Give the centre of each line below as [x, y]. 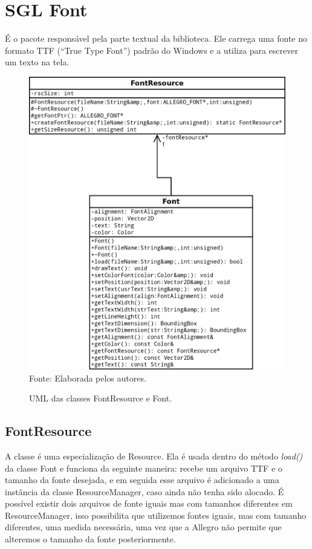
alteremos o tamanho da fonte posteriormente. [90, 539]
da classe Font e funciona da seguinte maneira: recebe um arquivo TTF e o [144, 468]
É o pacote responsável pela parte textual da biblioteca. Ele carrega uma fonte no [156, 38]
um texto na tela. [37, 62]
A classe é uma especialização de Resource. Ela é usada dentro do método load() [154, 456]
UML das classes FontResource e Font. [101, 398]
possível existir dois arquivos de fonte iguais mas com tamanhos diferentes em [149, 503]
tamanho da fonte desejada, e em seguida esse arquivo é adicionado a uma [142, 480]
